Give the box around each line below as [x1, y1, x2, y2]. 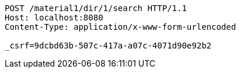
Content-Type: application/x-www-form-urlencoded [5, 22, 236, 32]
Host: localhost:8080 [5, 13, 103, 22]
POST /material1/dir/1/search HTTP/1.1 [5, 4, 187, 13]
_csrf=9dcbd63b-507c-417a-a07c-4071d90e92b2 [5, 41, 212, 50]
